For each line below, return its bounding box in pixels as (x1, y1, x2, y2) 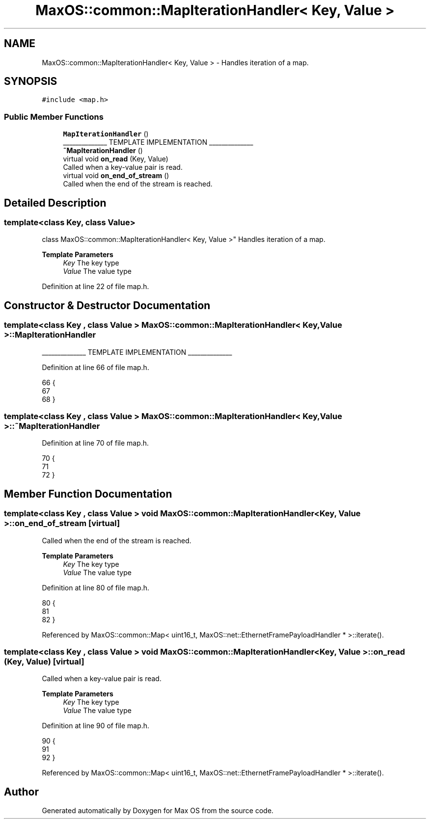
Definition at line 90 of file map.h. (42, 721, 150, 730)
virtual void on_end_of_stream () (63, 171, 169, 180)
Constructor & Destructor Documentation (4, 299, 211, 312)
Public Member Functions (4, 111, 104, 122)
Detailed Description (4, 196, 107, 209)
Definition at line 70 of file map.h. (42, 439, 149, 448)
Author (4, 785, 39, 798)
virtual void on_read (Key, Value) (63, 155, 168, 163)
